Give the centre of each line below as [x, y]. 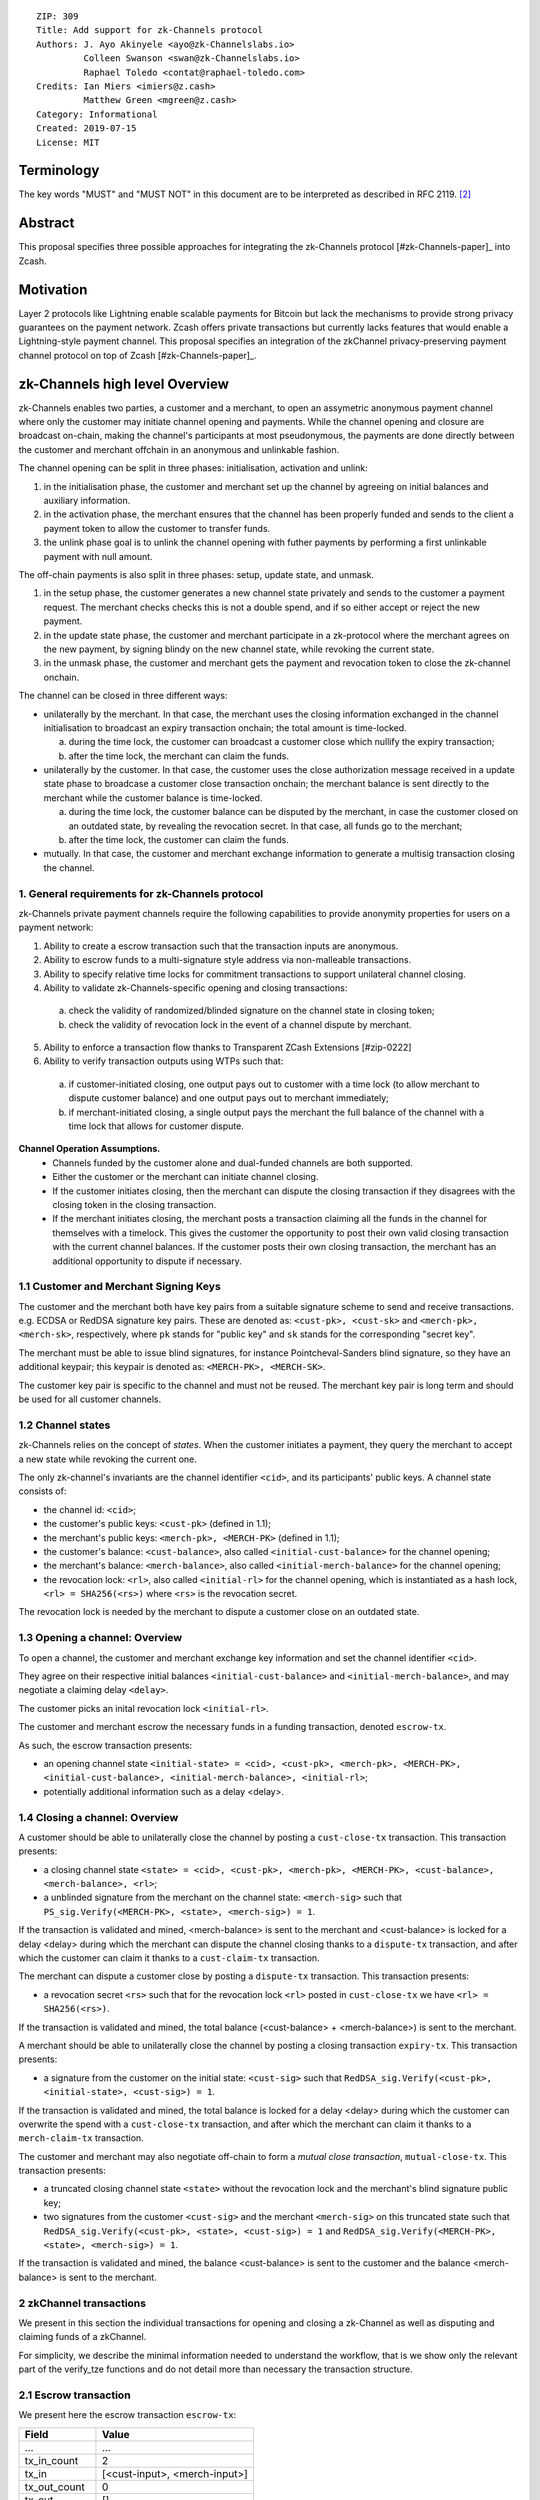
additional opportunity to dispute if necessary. [147, 1261]
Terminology [59, 170]
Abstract [46, 223]
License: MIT [68, 142]
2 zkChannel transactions [82, 2303]
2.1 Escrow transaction [74, 2395]
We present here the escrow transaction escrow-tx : [127, 2415]
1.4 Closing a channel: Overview [98, 1817]
